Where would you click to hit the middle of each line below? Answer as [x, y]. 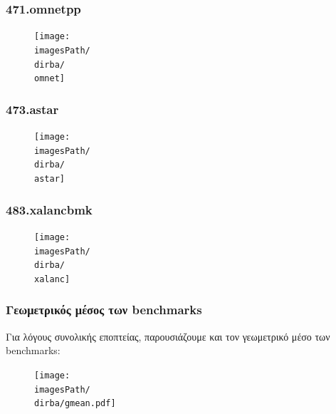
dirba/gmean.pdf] [75, 404]
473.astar [32, 109]
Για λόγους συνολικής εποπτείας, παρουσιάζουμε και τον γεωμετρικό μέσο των [168, 336]
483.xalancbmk [49, 209]
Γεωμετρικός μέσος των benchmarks [104, 310]
